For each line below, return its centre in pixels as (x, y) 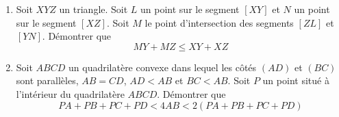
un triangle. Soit (93, 9)
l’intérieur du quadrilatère (70, 93)
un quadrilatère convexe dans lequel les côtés (163, 67)
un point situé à (296, 80)
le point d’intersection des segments (219, 22)
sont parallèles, (47, 80)
